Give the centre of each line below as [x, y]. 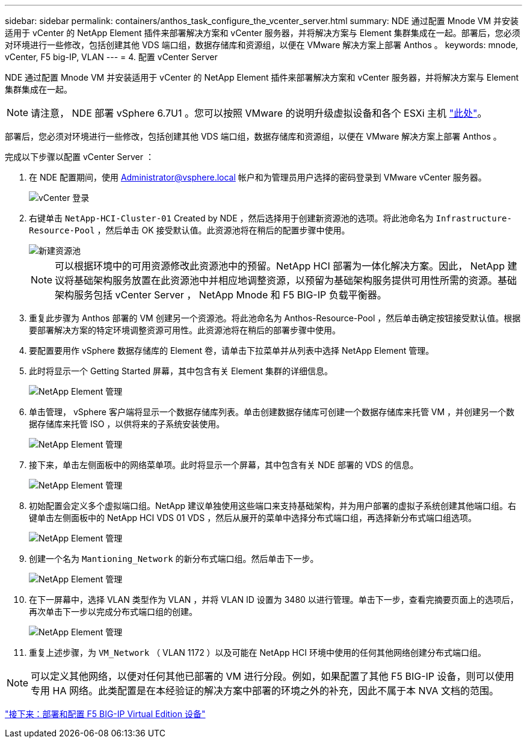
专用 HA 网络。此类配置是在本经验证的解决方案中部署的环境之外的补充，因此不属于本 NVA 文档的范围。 [265, 691]
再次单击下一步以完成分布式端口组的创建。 [113, 612]
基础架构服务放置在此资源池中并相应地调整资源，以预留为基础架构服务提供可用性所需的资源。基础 [296, 280]
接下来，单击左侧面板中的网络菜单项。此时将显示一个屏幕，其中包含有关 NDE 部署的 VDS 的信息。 [224, 465]
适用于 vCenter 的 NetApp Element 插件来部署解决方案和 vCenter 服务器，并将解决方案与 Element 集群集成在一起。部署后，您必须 [263, 33]
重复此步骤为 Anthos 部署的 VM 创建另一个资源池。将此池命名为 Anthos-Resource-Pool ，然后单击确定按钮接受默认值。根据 [275, 318]
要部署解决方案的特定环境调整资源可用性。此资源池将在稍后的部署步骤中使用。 [185, 330]
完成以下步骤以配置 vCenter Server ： [79, 157]
